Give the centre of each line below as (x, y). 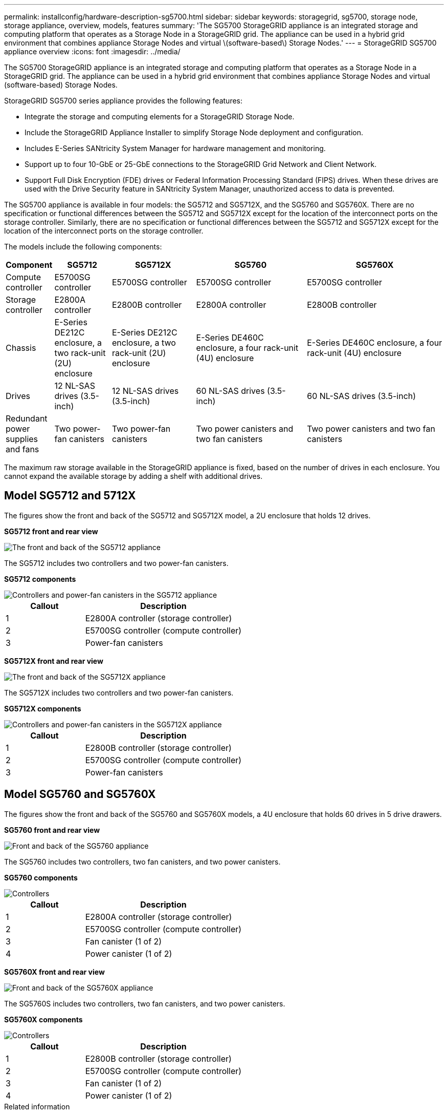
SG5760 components (41, 877)
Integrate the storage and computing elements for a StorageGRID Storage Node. (160, 117)
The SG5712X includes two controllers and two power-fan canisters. (119, 692)
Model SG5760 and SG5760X (80, 794)
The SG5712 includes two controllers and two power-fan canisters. (116, 563)
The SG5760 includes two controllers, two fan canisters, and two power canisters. (142, 861)
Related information (37, 1106)
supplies (22, 439)
